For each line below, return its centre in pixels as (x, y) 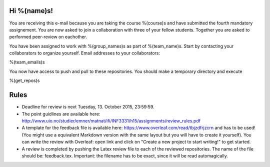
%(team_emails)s (27, 62)
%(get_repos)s (24, 80)
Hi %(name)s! (31, 11)
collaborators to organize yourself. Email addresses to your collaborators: (85, 53)
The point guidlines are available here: (61, 114)
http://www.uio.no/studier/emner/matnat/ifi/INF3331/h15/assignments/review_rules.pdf (111, 120)
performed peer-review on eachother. (48, 37)
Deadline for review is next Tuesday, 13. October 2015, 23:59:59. (88, 107)
